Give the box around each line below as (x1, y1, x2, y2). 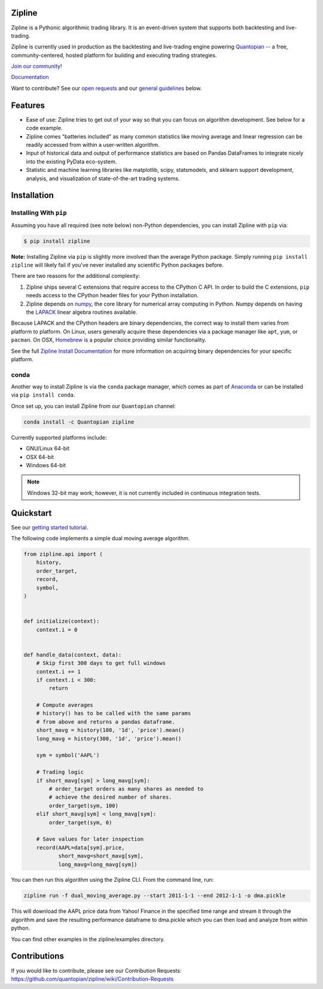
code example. (26, 125, 63, 132)
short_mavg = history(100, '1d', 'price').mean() (36, 727, 185, 734)
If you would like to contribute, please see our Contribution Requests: (11, 967, 182, 974)
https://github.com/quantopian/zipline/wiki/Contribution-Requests (11, 975, 174, 982)
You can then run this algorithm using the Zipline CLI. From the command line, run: (11, 876, 214, 884)
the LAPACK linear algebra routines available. (26, 309, 138, 316)
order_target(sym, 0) (48, 819, 112, 826)
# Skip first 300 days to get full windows (36, 660, 166, 667)
